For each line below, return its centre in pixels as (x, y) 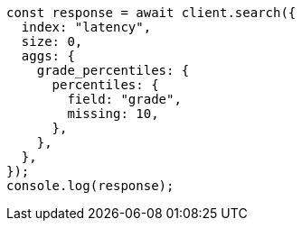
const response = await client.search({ (151, 13)
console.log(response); (90, 186)
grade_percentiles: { (113, 70)
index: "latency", (86, 27)
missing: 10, (113, 114)
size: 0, (52, 41)
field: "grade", (124, 99)
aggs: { (48, 56)
